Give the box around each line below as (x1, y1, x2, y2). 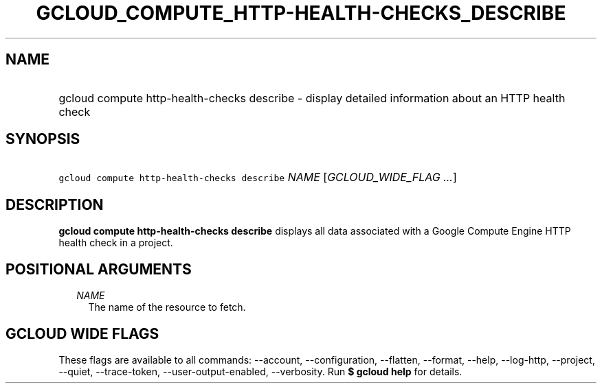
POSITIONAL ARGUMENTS (5, 260, 192, 278)
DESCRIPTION (5, 196, 104, 213)
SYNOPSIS (5, 130, 80, 148)
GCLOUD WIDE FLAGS (5, 325, 159, 342)
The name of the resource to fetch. (88, 301, 246, 314)
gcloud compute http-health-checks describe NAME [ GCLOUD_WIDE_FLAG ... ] (58, 170, 457, 185)
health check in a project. (58, 237, 173, 249)
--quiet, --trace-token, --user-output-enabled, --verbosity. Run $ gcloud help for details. (58, 365, 462, 377)
